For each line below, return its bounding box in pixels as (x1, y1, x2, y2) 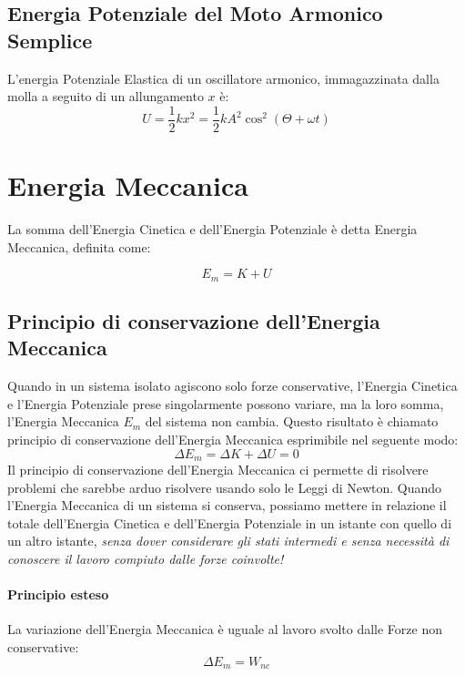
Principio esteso (7, 585, 109, 604)
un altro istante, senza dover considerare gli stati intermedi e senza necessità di (7, 531, 450, 550)
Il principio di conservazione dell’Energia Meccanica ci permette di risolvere (7, 460, 429, 479)
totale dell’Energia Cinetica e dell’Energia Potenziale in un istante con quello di (7, 513, 452, 532)
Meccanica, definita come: (7, 237, 151, 256)
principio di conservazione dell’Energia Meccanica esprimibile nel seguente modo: (7, 429, 459, 448)
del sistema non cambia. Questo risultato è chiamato (145, 412, 439, 431)
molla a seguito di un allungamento (7, 87, 204, 106)
